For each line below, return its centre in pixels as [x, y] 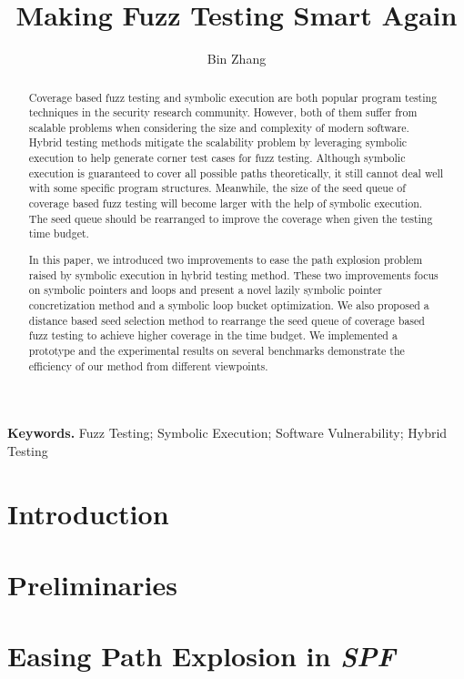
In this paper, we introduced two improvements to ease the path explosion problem [226, 259]
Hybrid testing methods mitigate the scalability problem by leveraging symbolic [218, 142]
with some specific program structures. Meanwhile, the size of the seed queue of [217, 188]
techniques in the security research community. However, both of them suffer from [223, 112]
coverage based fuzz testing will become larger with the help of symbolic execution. [226, 203]
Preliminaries [92, 584]
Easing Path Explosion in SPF [202, 656]
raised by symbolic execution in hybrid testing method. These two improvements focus [233, 274]
